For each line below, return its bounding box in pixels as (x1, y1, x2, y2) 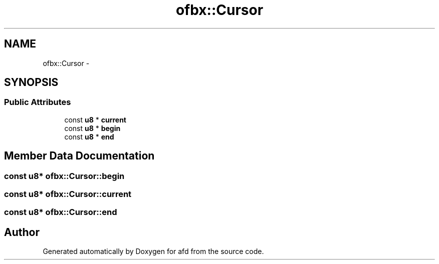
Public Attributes (4, 97, 71, 107)
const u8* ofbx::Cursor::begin (4, 170, 125, 181)
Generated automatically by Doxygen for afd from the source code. (43, 247, 264, 256)
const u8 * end (64, 132, 114, 141)
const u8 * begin (64, 123, 121, 132)
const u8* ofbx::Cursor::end (4, 207, 117, 217)
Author (4, 225, 40, 238)
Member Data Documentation (4, 149, 155, 162)
